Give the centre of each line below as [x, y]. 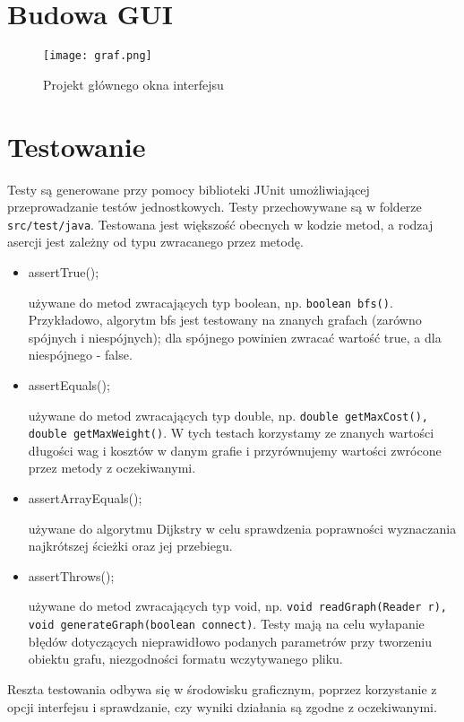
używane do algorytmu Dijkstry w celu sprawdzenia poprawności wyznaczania [242, 528]
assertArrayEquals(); [85, 498]
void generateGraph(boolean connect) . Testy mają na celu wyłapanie [226, 624]
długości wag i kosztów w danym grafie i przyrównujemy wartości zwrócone [235, 450]
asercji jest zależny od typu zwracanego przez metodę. [155, 242]
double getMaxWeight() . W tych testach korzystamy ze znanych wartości [231, 433]
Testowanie [77, 146]
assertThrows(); [71, 575]
